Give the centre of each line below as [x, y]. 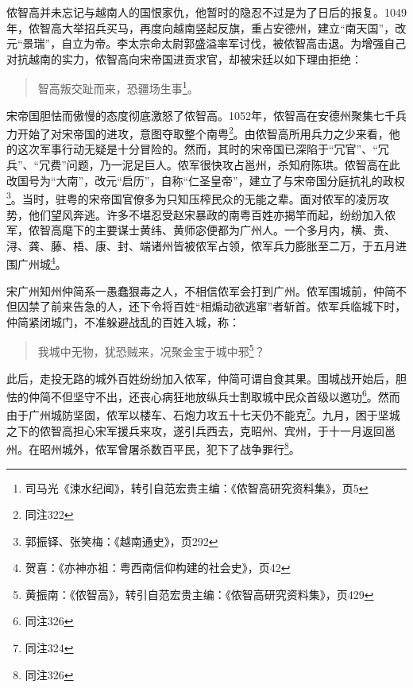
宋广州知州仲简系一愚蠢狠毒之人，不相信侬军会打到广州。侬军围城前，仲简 [201, 290]
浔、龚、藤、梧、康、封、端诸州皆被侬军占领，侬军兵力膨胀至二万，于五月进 [206, 245]
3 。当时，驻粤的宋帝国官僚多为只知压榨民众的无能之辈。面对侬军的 [181, 197]
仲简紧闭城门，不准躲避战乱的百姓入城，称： [123, 321]
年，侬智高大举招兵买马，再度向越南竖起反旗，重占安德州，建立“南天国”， [201, 27]
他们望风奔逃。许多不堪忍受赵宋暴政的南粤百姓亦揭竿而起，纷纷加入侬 [212, 214]
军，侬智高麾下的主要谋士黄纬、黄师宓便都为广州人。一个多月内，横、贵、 [201, 230]
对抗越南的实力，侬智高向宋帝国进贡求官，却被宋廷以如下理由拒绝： [184, 58]
